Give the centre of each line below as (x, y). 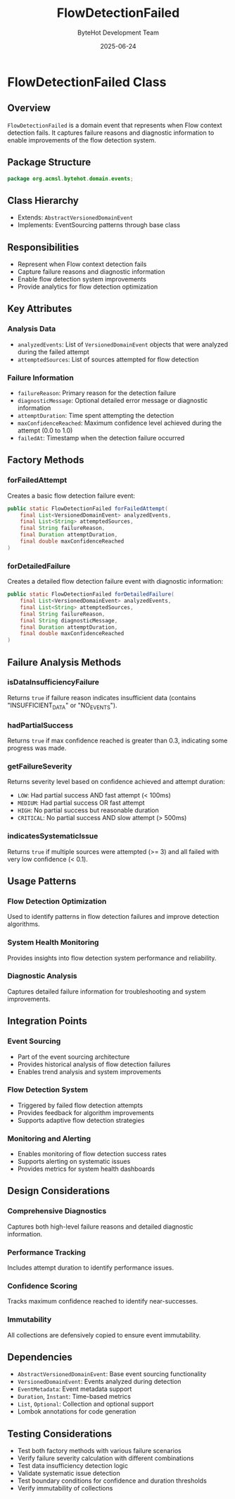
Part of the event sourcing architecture (74, 1056)
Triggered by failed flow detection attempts (80, 1105)
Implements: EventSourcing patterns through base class (99, 225)
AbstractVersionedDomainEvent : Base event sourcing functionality (112, 1374)
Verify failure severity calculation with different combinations (106, 1458)
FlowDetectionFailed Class (87, 82)
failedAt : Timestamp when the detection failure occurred (101, 438)
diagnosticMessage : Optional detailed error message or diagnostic (113, 401)
